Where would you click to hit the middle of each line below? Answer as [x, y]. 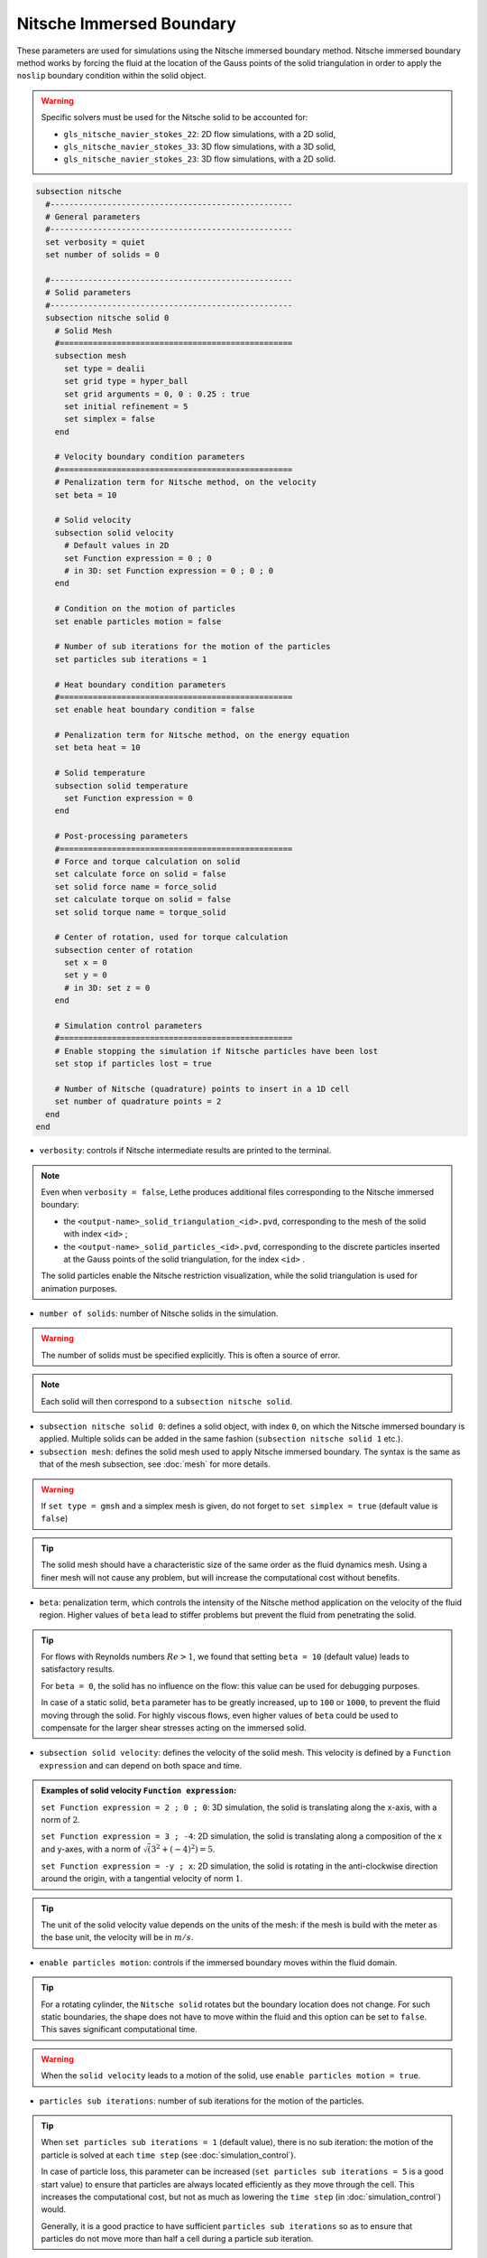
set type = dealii [105, 369]
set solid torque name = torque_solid [140, 912]
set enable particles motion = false [138, 621]
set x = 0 [86, 963]
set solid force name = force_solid [135, 886]
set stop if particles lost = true [133, 1064]
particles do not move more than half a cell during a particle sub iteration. [177, 2239]
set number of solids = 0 [102, 255]
